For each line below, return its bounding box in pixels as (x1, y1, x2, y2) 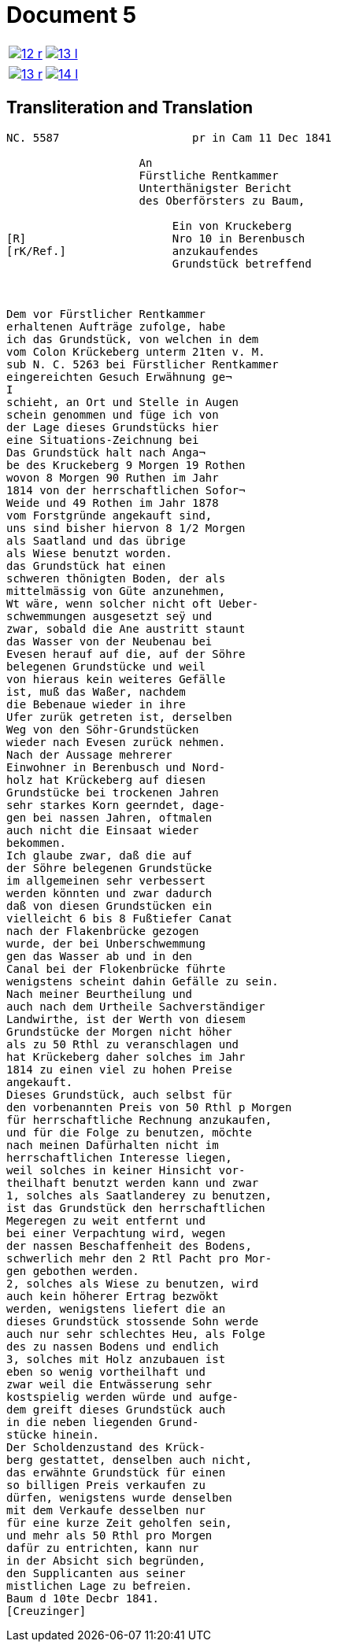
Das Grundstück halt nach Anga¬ (6, 445, 206, 459)
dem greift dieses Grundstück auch (6, 1402, 226, 1416)
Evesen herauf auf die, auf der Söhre (6, 647, 246, 660)
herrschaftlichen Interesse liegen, (6, 1151, 232, 1164)
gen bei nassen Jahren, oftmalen (6, 811, 213, 824)
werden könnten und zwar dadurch (6, 886, 213, 900)
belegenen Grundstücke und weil (6, 660, 206, 673)
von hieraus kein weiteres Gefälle (6, 672, 226, 685)
